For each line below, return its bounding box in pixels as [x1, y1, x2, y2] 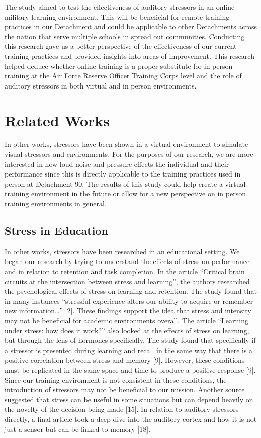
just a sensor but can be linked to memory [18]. [5, 423, 151, 434]
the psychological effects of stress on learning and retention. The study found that [5, 286, 257, 296]
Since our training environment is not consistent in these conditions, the [5, 374, 227, 385]
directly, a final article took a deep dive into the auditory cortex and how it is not [5, 413, 257, 424]
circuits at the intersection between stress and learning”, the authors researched [5, 276, 250, 286]
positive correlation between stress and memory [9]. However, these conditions [5, 355, 245, 365]
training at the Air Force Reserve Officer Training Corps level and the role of [5, 70, 242, 81]
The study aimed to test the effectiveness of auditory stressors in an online [5, 2, 235, 12]
